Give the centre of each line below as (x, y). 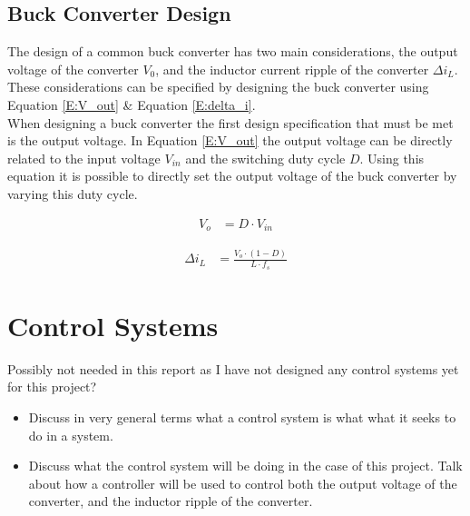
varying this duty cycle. (73, 193)
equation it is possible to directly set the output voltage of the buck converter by (232, 176)
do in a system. (71, 435)
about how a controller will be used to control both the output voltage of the (243, 483)
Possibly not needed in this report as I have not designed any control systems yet (233, 368)
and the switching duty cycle (265, 158)
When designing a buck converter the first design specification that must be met (230, 122)
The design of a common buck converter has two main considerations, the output (233, 51)
